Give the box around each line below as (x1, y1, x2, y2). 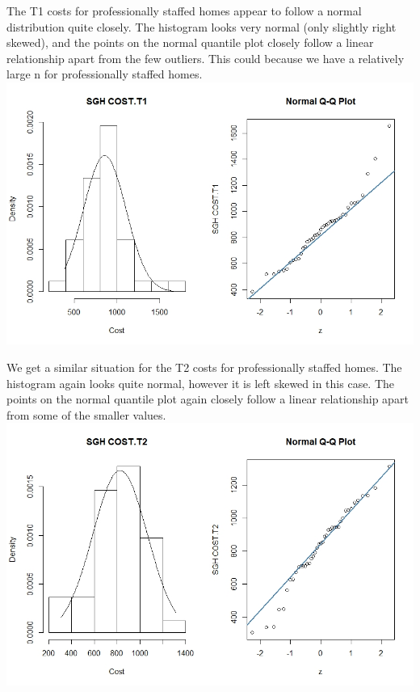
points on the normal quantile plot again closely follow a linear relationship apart (6, 390, 409, 407)
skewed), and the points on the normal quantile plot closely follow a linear (6, 34, 374, 51)
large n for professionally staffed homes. (6, 65, 203, 82)
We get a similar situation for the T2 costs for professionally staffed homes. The (6, 358, 402, 375)
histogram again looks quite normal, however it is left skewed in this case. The (6, 374, 395, 391)
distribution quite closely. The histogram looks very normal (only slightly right (6, 18, 397, 35)
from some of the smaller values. (6, 406, 166, 423)
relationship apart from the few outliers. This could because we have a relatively (6, 49, 405, 66)
